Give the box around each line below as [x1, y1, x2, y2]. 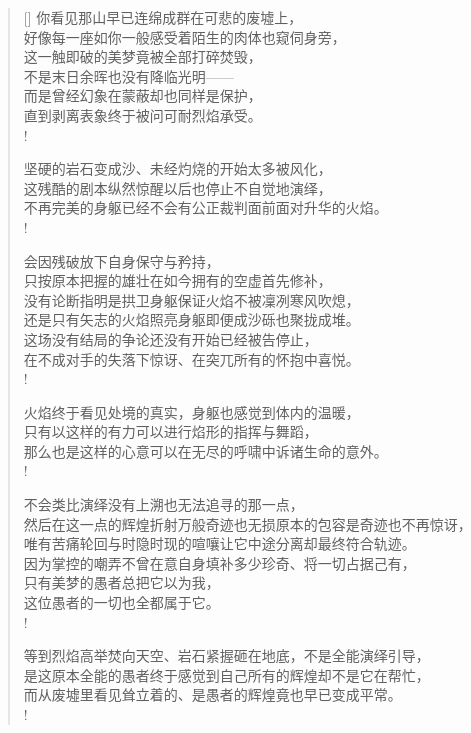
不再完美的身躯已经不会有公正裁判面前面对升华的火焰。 [23, 197, 388, 218]
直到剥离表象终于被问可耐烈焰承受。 [23, 104, 262, 125]
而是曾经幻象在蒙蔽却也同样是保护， [23, 85, 262, 106]
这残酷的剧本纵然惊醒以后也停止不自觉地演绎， [23, 177, 332, 198]
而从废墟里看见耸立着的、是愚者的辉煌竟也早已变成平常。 [23, 684, 402, 705]
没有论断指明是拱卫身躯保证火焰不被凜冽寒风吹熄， [23, 289, 360, 310]
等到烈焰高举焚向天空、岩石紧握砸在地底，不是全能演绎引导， [23, 645, 430, 666]
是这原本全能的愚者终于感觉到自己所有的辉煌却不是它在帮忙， [23, 664, 430, 685]
